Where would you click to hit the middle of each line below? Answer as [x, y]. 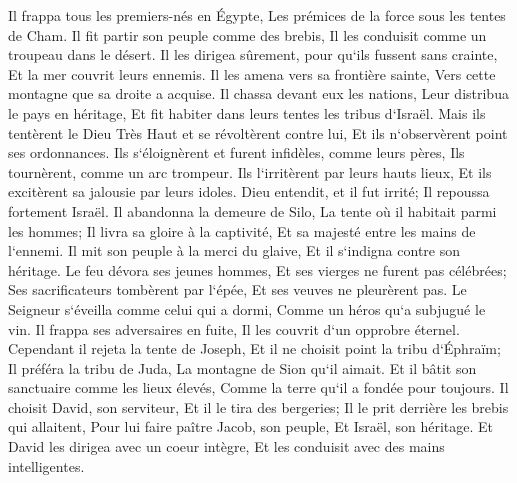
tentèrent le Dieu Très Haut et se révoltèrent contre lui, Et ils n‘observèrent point [258, 132]
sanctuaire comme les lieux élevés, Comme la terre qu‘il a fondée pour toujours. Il [258, 387]
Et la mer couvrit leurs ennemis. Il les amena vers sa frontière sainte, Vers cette [252, 73]
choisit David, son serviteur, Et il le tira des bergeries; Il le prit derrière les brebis [258, 406]
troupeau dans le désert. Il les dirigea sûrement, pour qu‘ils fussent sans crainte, [253, 54]
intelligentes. [46, 465]
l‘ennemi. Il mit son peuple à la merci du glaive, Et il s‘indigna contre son [234, 250]
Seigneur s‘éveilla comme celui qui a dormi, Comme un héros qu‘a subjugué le [247, 308]
